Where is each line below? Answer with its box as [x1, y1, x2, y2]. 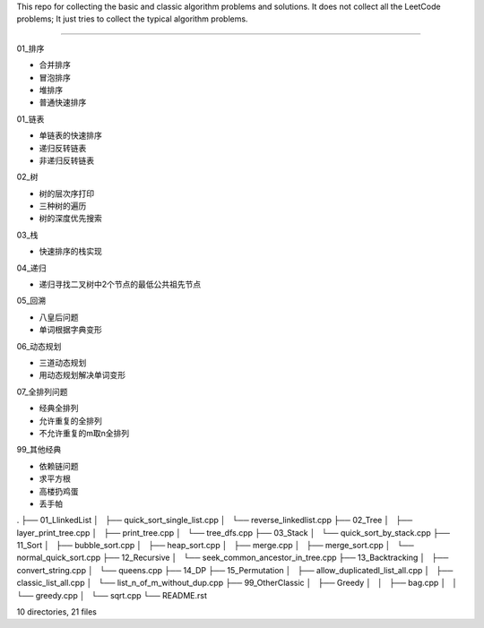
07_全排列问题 [16, 386, 68, 397]
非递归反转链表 [39, 155, 94, 166]
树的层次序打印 [39, 188, 94, 199]
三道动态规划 [39, 357, 87, 367]
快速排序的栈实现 [39, 246, 102, 257]
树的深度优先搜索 [39, 213, 102, 224]
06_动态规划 [16, 340, 62, 351]
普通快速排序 [39, 97, 87, 108]
